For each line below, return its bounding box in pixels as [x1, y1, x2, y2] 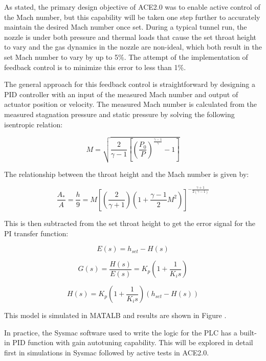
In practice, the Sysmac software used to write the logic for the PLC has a [4, 327, 237, 337]
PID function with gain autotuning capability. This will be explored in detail [12, 337, 253, 348]
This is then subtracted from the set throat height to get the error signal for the [4, 217, 256, 228]
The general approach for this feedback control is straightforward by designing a [4, 79, 255, 89]
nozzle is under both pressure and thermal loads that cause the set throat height [4, 31, 256, 42]
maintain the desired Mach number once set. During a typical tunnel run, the [4, 21, 247, 32]
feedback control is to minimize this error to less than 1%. [4, 61, 186, 72]
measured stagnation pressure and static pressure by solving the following [4, 108, 235, 119]
